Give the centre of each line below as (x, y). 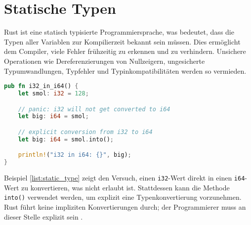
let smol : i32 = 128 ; (53, 93)
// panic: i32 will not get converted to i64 (94, 109)
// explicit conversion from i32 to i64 (85, 132)
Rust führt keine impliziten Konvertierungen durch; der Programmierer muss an (125, 206)
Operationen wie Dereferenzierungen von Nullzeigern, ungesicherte (105, 61)
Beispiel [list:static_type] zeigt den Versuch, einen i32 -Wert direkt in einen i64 (125, 178)
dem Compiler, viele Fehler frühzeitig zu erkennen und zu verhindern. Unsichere (125, 51)
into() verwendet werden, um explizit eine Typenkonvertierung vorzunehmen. (123, 197)
